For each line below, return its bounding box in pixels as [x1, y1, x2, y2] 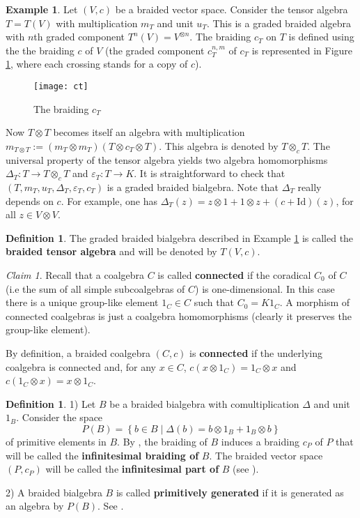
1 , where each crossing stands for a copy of [6, 56, 188, 71]
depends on [6, 193, 54, 208]
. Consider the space [16, 410, 103, 425]
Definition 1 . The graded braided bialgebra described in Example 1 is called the [6, 230, 354, 245]
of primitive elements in [6, 434, 107, 448]
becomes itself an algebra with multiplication [53, 125, 245, 139]
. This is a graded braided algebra [206, 15, 352, 30]
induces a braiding [221, 434, 299, 448]
